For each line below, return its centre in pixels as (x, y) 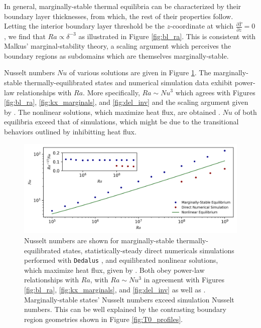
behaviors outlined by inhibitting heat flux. (70, 131)
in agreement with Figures (184, 280)
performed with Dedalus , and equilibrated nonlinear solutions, (121, 260)
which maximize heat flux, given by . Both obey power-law (114, 270)
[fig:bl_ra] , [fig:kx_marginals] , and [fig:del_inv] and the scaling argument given (126, 102)
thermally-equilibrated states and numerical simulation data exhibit (128, 82)
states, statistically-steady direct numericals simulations (149, 250)
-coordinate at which (202, 26)
